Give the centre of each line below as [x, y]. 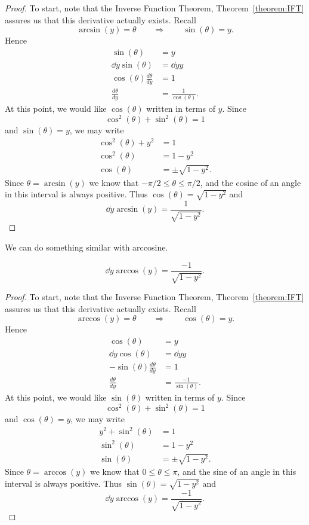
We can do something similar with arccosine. [86, 247]
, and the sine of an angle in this [237, 471]
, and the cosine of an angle [251, 182]
